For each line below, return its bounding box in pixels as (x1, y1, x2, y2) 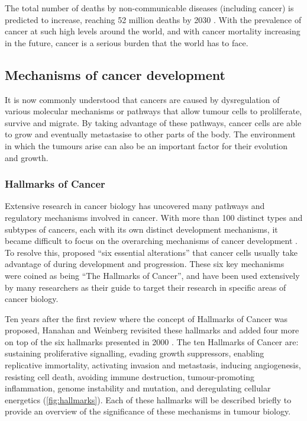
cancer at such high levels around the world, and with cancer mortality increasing (5, 25, 300, 37)
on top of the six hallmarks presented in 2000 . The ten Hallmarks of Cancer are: (5, 335, 299, 348)
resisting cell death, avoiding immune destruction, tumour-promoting (5, 370, 254, 383)
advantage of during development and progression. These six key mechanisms (5, 258, 285, 270)
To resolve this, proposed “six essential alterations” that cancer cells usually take (5, 246, 298, 258)
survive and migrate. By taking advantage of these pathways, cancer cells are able (5, 116, 302, 128)
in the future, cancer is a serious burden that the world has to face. (5, 36, 248, 49)
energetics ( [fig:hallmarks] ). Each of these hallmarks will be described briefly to (5, 393, 292, 406)
